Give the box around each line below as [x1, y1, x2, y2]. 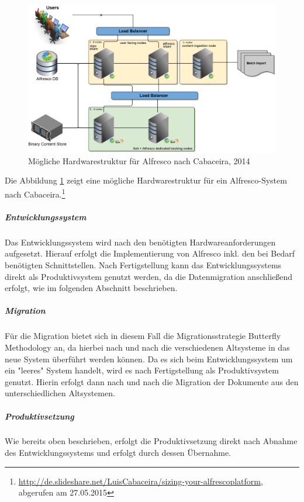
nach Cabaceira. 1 [5, 186, 65, 200]
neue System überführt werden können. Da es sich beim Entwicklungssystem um [5, 352, 293, 365]
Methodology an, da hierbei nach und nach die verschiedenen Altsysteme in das [5, 341, 290, 353]
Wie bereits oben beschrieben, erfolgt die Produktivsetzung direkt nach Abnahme [5, 435, 298, 447]
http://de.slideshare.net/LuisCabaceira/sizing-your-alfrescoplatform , [18, 475, 263, 487]
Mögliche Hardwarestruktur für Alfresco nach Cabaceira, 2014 [28, 154, 250, 167]
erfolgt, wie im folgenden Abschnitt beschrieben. [5, 282, 178, 294]
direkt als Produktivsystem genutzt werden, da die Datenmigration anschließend [5, 270, 293, 282]
